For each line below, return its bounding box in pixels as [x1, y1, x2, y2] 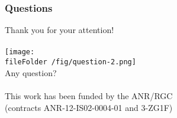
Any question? [5, 66, 57, 78]
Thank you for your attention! [5, 24, 114, 36]
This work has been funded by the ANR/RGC [5, 89, 173, 101]
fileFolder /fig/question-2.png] [5, 58, 136, 67]
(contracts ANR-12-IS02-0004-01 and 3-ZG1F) [5, 101, 173, 113]
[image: [5, 48, 35, 57]
